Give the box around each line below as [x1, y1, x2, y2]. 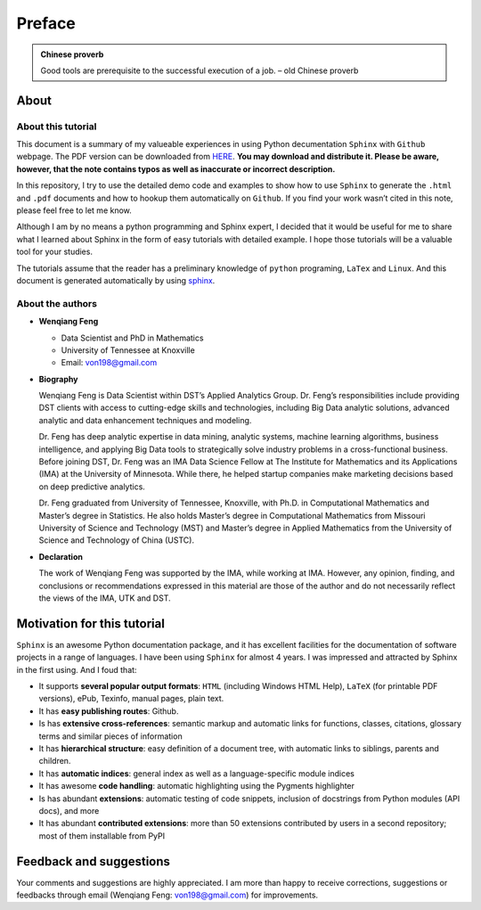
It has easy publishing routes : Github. [38, 705, 179, 717]
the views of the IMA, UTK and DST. [38, 593, 171, 603]
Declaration [38, 551, 84, 562]
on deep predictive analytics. [38, 481, 146, 492]
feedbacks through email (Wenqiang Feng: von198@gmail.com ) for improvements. [16, 890, 319, 900]
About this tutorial [16, 120, 97, 133]
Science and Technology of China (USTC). [38, 535, 195, 545]
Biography [38, 373, 78, 384]
